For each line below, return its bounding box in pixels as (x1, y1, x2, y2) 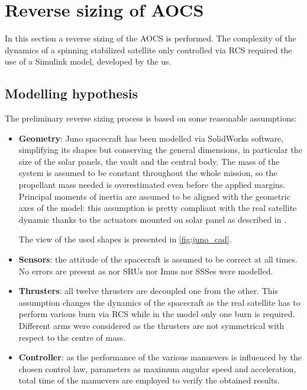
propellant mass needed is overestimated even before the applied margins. (18, 178, 286, 191)
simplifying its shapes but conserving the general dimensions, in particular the (18, 143, 302, 156)
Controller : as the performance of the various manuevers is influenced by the (18, 351, 302, 363)
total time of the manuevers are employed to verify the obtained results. (18, 374, 280, 386)
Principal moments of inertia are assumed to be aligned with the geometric (18, 190, 290, 202)
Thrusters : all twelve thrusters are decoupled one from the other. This (18, 284, 278, 297)
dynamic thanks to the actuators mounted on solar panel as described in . (18, 213, 287, 225)
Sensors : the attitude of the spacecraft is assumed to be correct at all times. (18, 253, 298, 266)
